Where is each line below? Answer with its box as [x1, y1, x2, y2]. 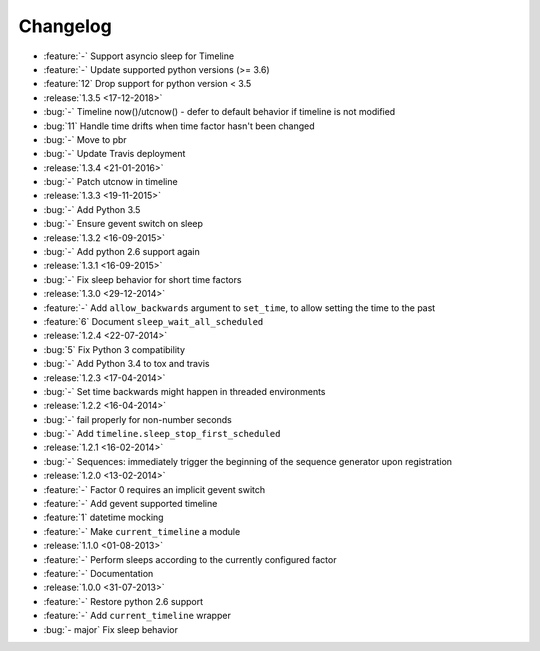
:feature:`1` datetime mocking [43, 511, 164, 524]
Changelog [18, 15, 112, 37]
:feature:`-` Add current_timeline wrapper [43, 610, 232, 622]
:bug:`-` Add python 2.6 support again [43, 246, 200, 258]
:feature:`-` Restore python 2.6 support [43, 595, 204, 607]
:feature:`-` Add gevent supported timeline [43, 498, 218, 510]
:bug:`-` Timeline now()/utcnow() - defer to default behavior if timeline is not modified [43, 106, 396, 118]
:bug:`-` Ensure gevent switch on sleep [43, 218, 204, 230]
